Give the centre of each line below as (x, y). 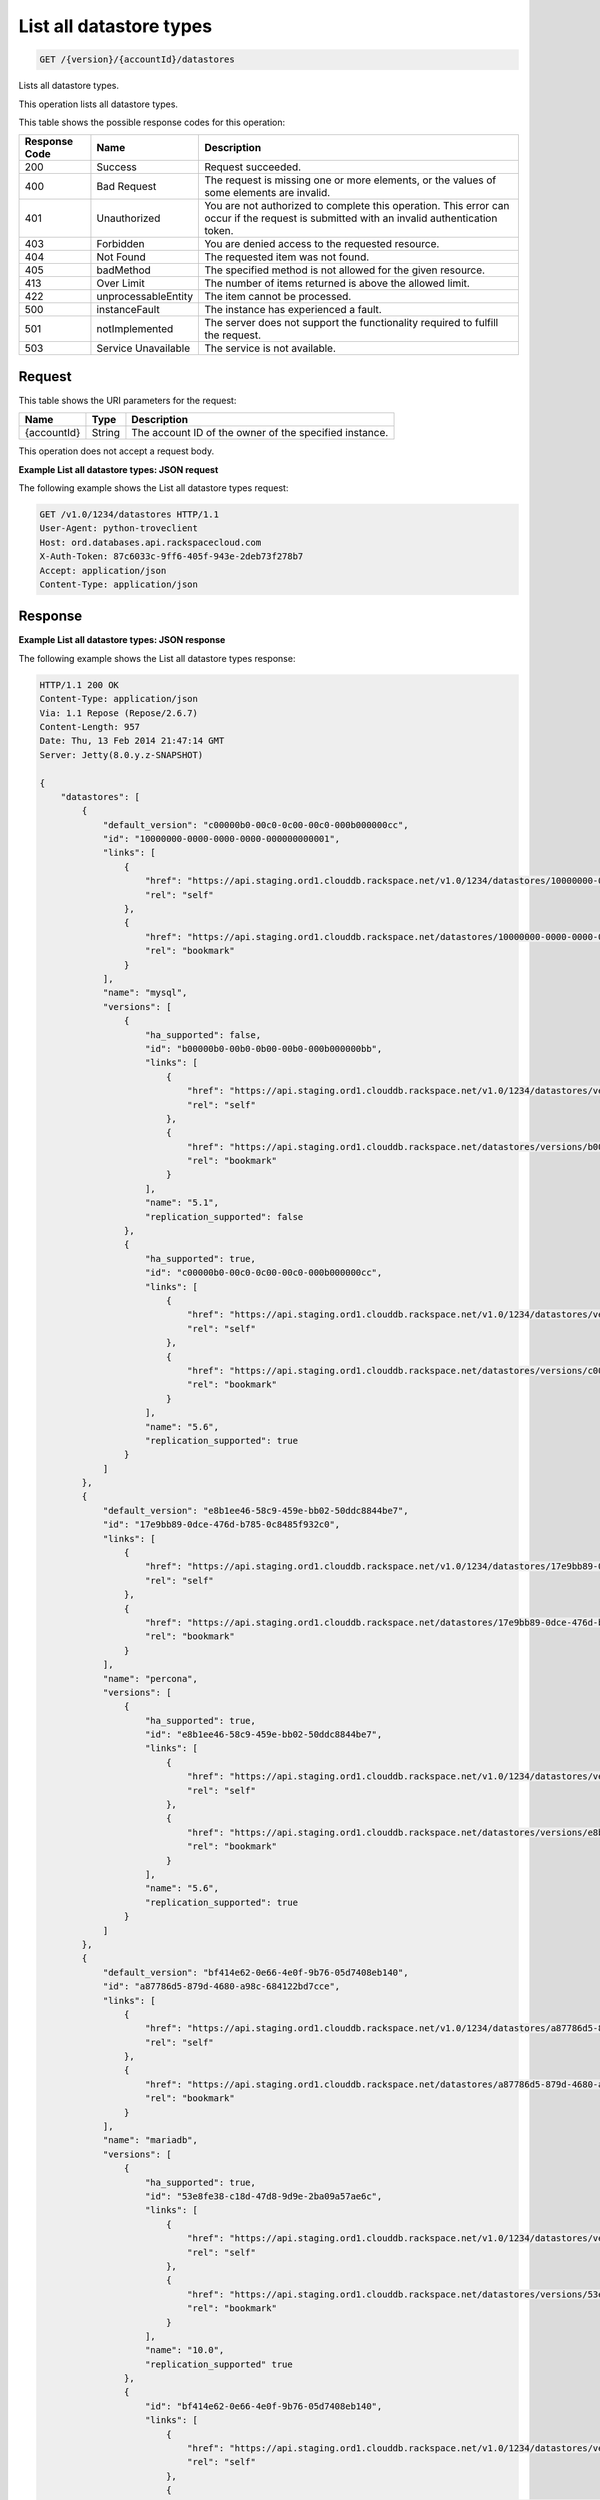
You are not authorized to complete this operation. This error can (357, 206)
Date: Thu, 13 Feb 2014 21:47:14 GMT (132, 741)
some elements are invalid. (267, 193)
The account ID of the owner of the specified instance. (260, 433)
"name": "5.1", (182, 1203)
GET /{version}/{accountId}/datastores (137, 59)
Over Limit (120, 283)
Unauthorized (128, 218)
